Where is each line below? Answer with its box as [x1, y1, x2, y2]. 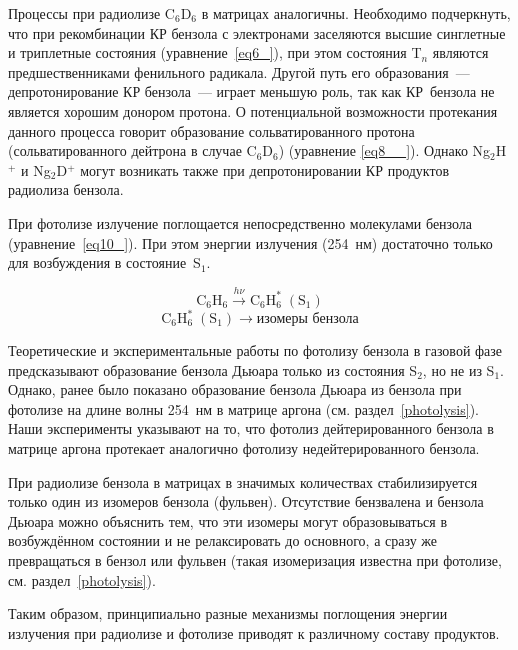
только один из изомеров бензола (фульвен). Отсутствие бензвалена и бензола [8, 491, 484, 512]
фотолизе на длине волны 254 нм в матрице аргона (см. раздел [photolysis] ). [8, 398, 480, 419]
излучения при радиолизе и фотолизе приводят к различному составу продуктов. [8, 622, 500, 643]
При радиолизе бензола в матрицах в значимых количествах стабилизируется [8, 471, 478, 492]
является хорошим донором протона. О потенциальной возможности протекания [8, 100, 498, 121]
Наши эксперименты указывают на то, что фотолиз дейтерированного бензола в [8, 418, 494, 439]
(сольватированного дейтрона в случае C [8, 140, 257, 161]
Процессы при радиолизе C [8, 3, 175, 23]
